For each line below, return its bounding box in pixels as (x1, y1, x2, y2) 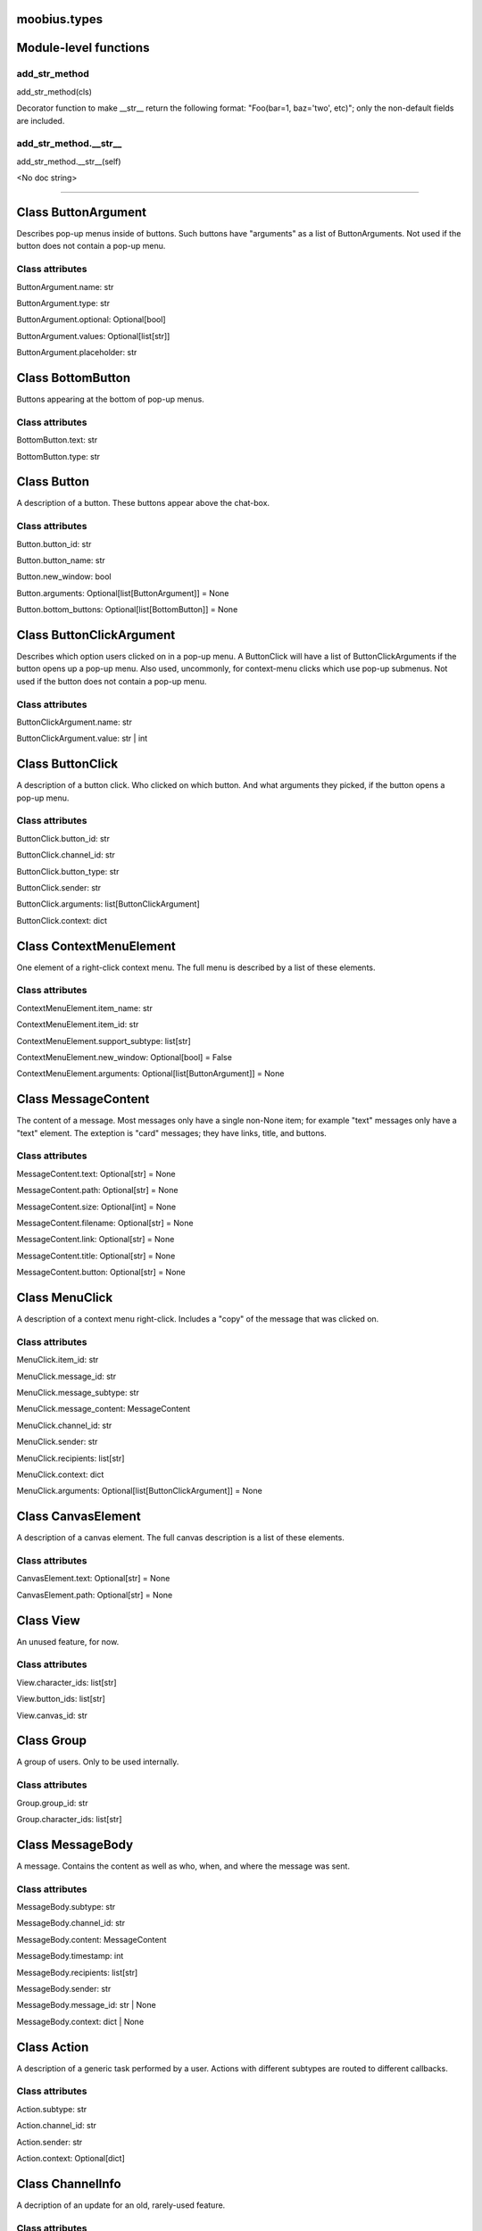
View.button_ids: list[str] (16, 1694, 106, 1704)
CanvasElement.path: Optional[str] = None (16, 1589, 173, 1600)
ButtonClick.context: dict (16, 915, 107, 925)
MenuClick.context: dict (16, 1469, 104, 1480)
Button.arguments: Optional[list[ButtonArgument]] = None (16, 587, 229, 598)
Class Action (16, 2039, 89, 2054)
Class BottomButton (16, 370, 131, 386)
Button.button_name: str (16, 554, 106, 566)
